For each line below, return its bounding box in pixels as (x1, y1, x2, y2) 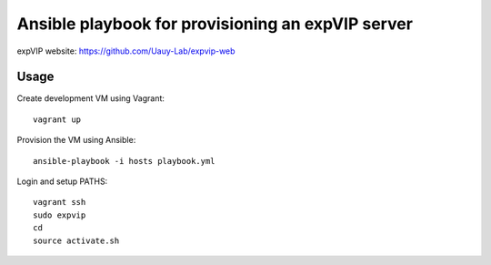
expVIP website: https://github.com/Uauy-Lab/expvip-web (16, 46, 235, 56)
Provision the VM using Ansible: (16, 135, 136, 146)
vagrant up (33, 114, 82, 125)
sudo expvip (33, 209, 86, 220)
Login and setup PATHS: (16, 176, 108, 187)
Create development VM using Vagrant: (16, 93, 165, 104)
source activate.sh (33, 235, 120, 246)
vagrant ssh (33, 197, 86, 208)
